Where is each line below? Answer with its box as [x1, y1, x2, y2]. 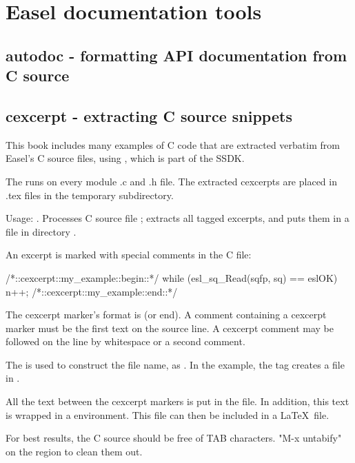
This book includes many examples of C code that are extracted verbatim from [6, 137, 340, 152]
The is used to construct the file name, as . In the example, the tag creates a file [6, 357, 345, 371]
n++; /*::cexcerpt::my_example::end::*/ [6, 284, 178, 298]
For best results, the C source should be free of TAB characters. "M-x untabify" [6, 431, 342, 445]
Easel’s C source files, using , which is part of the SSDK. [6, 151, 245, 165]
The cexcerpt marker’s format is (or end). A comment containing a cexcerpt [6, 307, 327, 322]
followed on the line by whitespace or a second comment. [6, 334, 245, 349]
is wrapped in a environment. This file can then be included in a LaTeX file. [6, 407, 329, 422]
